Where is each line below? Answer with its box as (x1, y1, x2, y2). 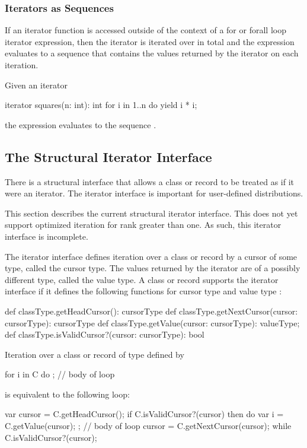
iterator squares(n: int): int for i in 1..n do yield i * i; (5, 99, 197, 111)
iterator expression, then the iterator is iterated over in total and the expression (5, 35, 295, 47)
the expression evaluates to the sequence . (5, 118, 156, 131)
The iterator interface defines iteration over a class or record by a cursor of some (5, 250, 298, 262)
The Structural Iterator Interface (5, 147, 212, 166)
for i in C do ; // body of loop (5, 368, 115, 380)
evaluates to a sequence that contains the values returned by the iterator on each (5, 47, 299, 59)
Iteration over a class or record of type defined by (5, 348, 184, 360)
